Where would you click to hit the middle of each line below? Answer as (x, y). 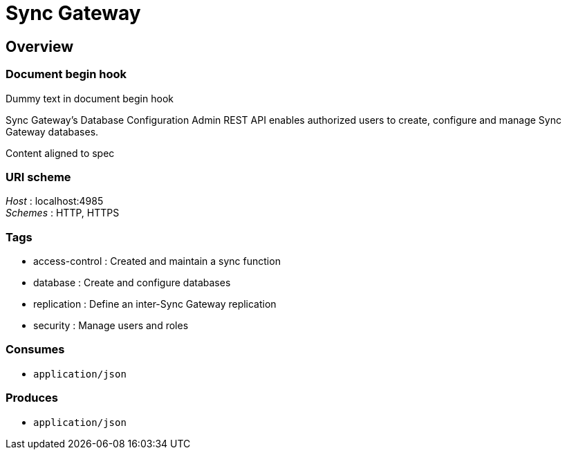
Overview (40, 46)
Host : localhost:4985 (55, 201)
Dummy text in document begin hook (90, 98)
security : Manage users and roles (111, 326)
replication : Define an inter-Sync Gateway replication (155, 304)
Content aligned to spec (60, 153)
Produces (32, 398)
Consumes (35, 350)
